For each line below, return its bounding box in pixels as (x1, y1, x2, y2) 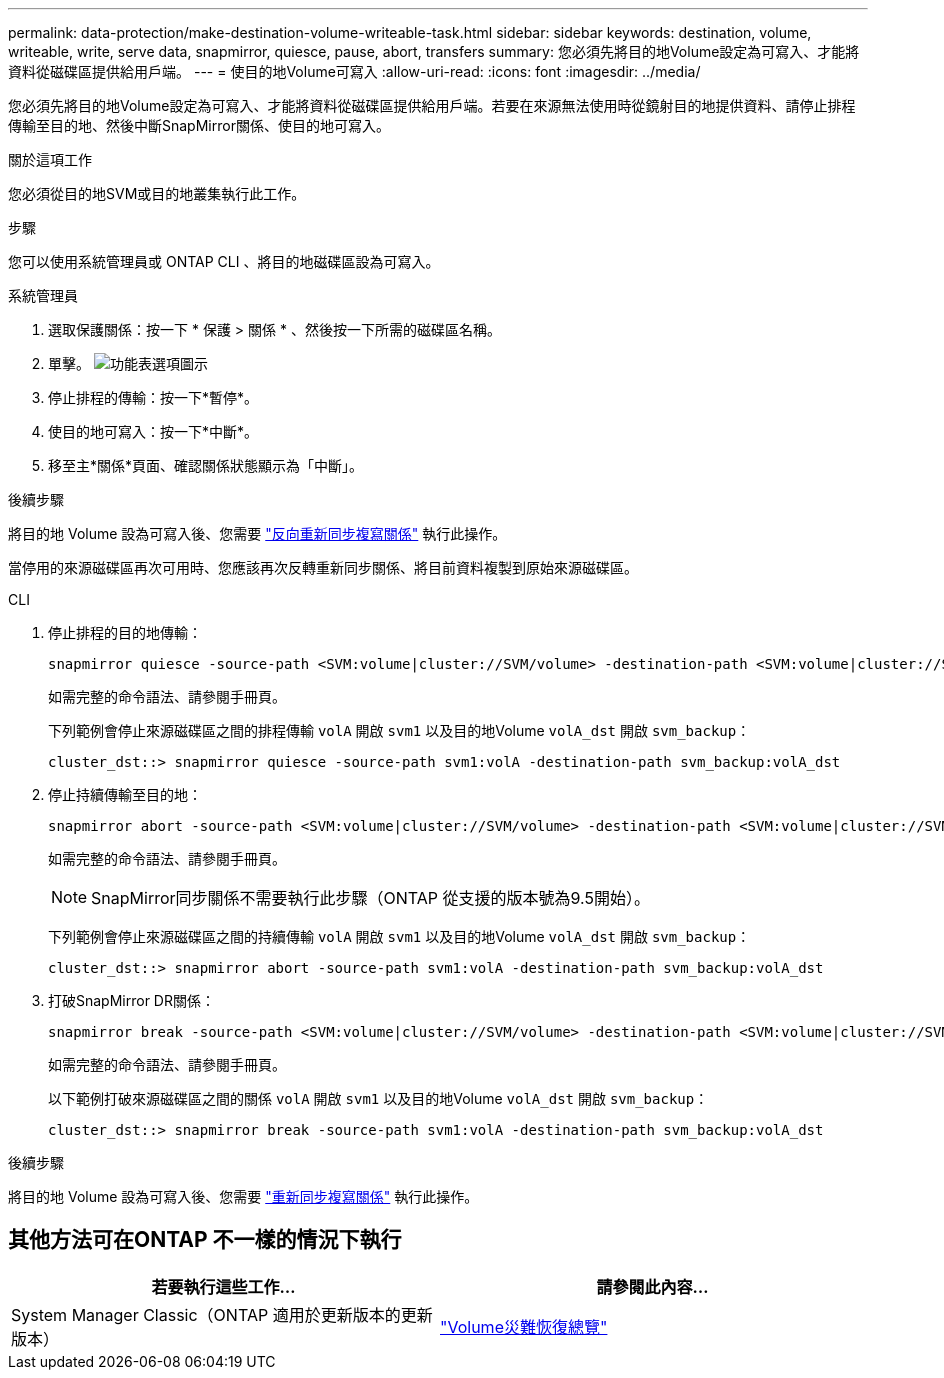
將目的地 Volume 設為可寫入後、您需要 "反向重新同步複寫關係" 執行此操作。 (8, 525, 507, 542)
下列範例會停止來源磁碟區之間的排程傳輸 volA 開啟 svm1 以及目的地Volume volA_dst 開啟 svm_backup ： (48, 722, 751, 739)
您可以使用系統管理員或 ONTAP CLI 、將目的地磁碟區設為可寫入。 (8, 253, 440, 270)
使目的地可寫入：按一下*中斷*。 (48, 423, 259, 440)
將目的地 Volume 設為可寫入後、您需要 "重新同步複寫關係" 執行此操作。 (8, 1188, 479, 1205)
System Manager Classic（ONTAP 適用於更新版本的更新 (11, 1304, 433, 1325)
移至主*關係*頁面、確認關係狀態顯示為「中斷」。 (48, 457, 364, 474)
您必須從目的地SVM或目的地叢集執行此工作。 (8, 185, 306, 202)
